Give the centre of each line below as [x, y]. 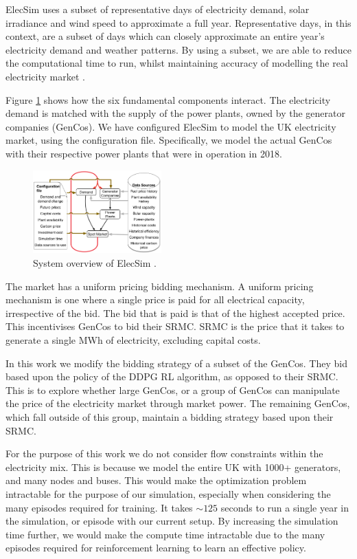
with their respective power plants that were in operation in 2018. [144, 153]
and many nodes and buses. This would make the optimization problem [156, 480]
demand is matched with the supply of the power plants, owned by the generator [176, 113]
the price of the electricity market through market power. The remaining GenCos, [178, 403]
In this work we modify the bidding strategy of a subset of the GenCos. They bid [176, 363]
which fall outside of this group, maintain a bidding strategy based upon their [170, 417]
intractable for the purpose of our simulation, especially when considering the [168, 493]
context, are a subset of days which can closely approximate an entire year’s [165, 36]
